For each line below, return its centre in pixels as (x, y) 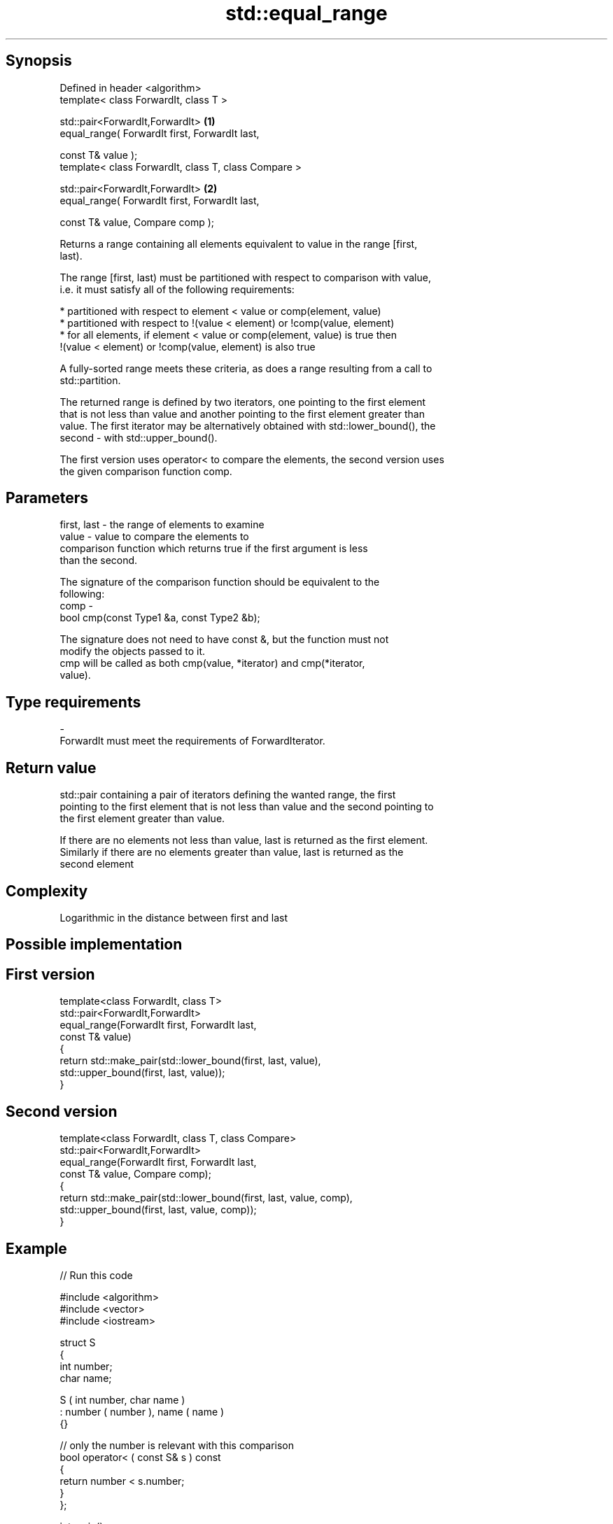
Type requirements (73, 702)
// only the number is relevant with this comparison (177, 1445)
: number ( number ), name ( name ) (142, 1411)
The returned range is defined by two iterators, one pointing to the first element (243, 402)
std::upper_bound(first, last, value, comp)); (158, 1210)
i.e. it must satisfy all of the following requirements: (177, 289)
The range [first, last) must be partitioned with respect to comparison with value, (245, 277)
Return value (51, 768)
